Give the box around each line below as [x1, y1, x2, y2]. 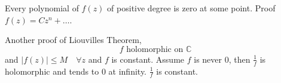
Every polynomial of [5, 2, 79, 14]
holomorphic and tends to [5, 64, 99, 77]
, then [228, 53, 251, 65]
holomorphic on [126, 45, 184, 54]
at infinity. [108, 64, 147, 77]
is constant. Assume [111, 53, 185, 65]
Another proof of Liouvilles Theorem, [5, 33, 142, 46]
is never [194, 53, 222, 65]
